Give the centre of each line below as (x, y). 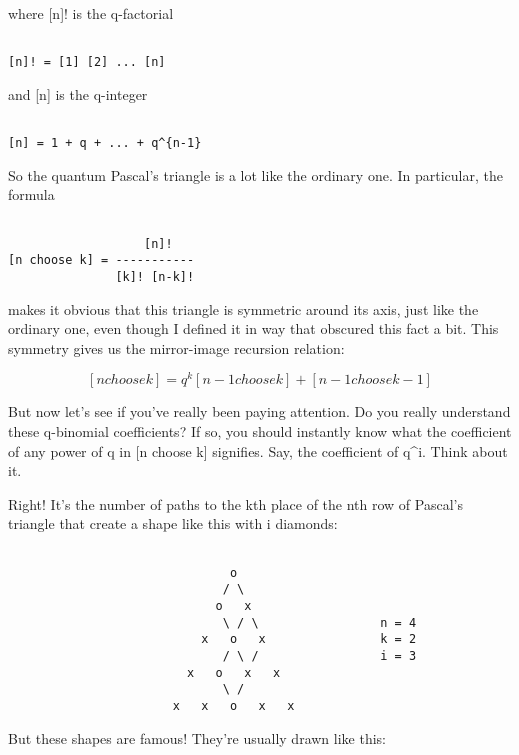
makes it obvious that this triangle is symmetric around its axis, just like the (243, 308)
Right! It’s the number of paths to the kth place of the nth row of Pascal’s (235, 503)
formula (31, 194)
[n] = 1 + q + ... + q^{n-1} (105, 143)
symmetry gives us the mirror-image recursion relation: (176, 347)
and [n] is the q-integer (78, 93)
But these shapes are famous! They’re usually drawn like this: (197, 737)
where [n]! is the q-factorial (91, 13)
